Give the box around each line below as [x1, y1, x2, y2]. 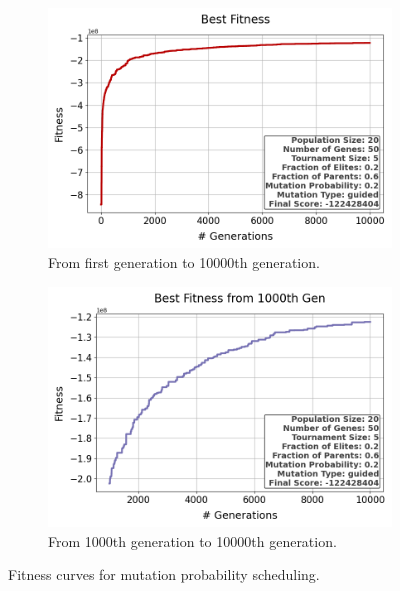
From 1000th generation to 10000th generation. [48, 530, 337, 551]
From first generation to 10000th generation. [48, 251, 320, 272]
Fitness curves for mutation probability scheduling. [8, 564, 320, 585]
